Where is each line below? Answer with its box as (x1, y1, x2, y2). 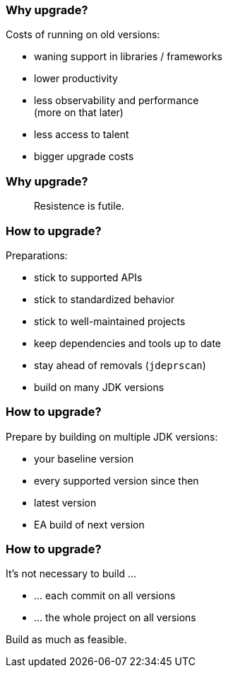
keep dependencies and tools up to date (34, 336, 222, 349)
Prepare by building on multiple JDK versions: (6, 430, 218, 443)
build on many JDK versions (34, 380, 164, 393)
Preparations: (6, 249, 68, 261)
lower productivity (34, 72, 118, 85)
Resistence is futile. (34, 200, 124, 213)
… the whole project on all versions (34, 611, 196, 624)
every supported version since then (34, 474, 199, 487)
